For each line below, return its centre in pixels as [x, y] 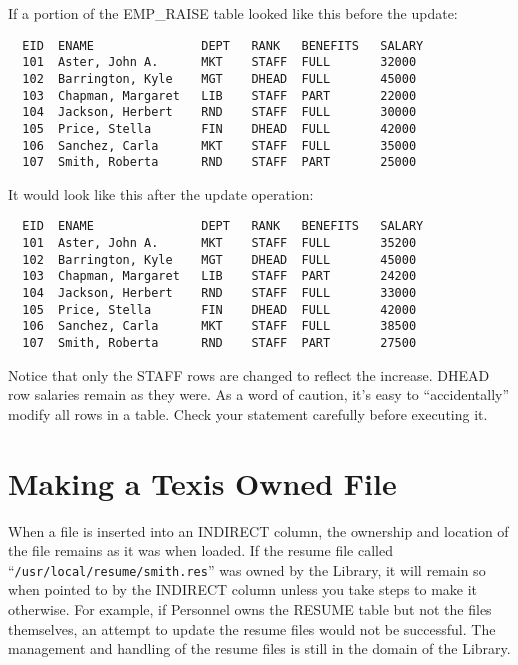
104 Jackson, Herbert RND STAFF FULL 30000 [219, 112]
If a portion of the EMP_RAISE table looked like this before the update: [233, 13]
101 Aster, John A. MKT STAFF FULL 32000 [219, 62]
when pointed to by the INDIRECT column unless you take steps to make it [243, 589]
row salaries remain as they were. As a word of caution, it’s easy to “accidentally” [259, 394]
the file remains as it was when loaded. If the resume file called [200, 550]
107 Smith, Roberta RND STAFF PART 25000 [219, 162]
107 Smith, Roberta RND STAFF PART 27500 [219, 343]
